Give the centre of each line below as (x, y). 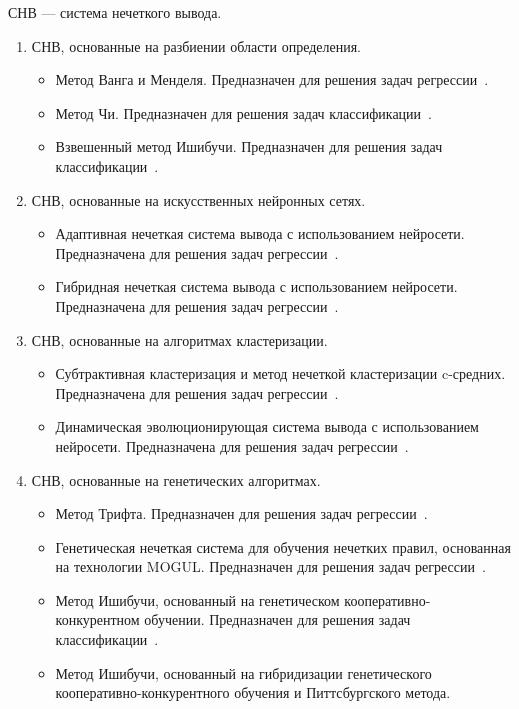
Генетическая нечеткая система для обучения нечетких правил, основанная (283, 546)
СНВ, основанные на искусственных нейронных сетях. (198, 199)
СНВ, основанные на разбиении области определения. (196, 45)
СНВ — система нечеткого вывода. (115, 12)
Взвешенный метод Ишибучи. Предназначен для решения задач (249, 146)
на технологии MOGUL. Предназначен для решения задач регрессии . (270, 566)
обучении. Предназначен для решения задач (277, 619)
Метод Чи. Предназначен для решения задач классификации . (243, 112)
